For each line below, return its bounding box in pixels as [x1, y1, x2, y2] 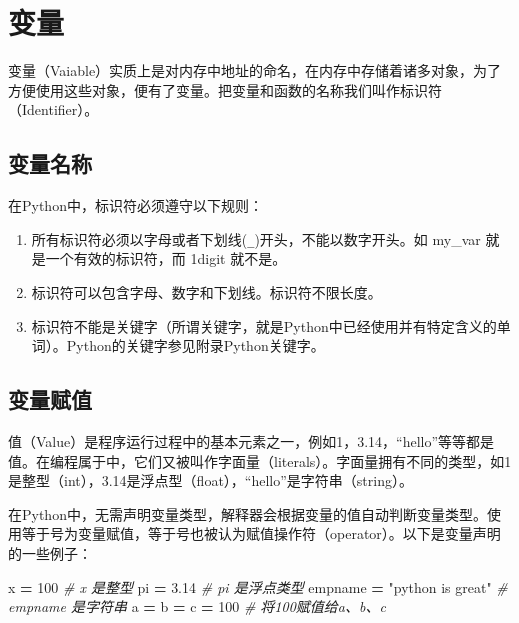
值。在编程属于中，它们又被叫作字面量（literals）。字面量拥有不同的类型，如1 [8, 450, 512, 471]
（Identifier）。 [8, 99, 99, 120]
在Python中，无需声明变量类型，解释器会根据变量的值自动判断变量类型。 [8, 503, 487, 524]
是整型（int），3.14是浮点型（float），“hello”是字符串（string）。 [8, 470, 413, 491]
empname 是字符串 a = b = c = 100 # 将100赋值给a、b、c [8, 596, 386, 617]
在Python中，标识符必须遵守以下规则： [8, 195, 263, 216]
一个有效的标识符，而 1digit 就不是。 [45, 248, 287, 269]
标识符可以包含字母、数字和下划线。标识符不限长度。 [31, 281, 382, 302]
